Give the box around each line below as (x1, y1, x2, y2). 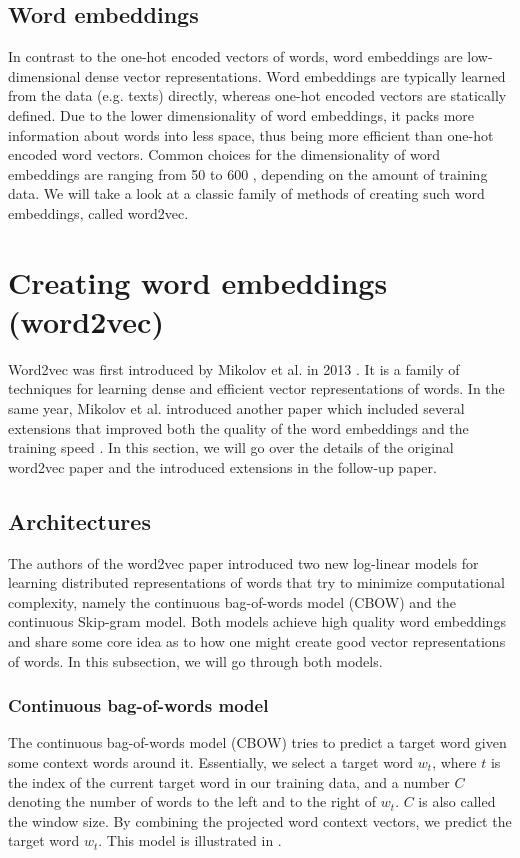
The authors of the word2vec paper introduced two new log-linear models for (8, 552, 479, 573)
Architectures (8, 505, 151, 536)
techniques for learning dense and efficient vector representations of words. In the (8, 378, 505, 399)
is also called (418, 791, 496, 812)
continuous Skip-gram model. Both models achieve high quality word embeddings (8, 611, 506, 632)
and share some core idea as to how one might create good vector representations (8, 631, 506, 651)
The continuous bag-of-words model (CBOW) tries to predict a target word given (8, 732, 507, 753)
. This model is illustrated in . (98, 830, 282, 851)
